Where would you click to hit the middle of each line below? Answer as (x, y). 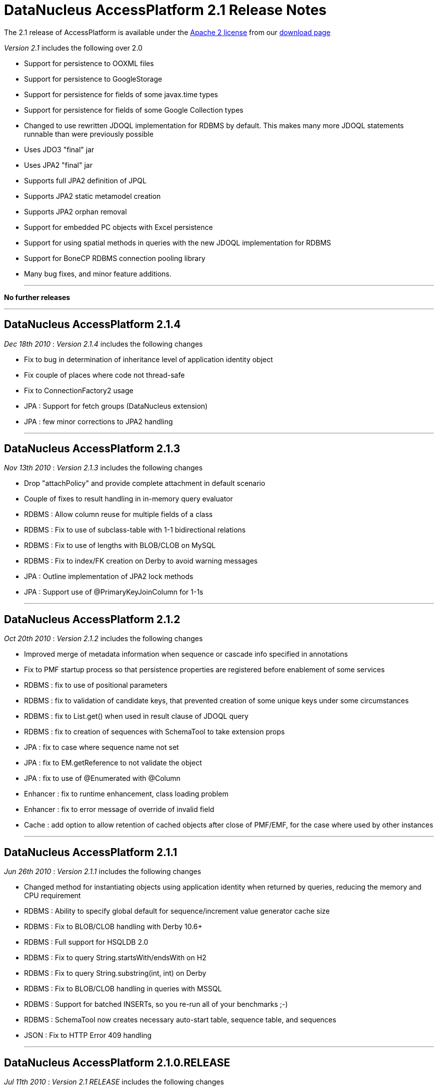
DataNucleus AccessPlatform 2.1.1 (91, 852)
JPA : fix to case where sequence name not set (101, 747)
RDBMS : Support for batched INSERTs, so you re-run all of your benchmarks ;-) (156, 1004)
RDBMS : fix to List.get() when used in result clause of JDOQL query (136, 716)
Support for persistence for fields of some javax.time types (121, 94)
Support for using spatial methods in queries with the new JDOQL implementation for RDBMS (178, 242)
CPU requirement (52, 896)
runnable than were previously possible (89, 134)
